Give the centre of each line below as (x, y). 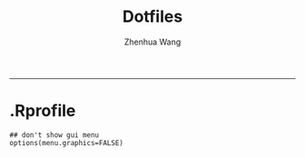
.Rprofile (43, 111)
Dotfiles (152, 17)
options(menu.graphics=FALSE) (67, 142)
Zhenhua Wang (152, 42)
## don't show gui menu (54, 135)
